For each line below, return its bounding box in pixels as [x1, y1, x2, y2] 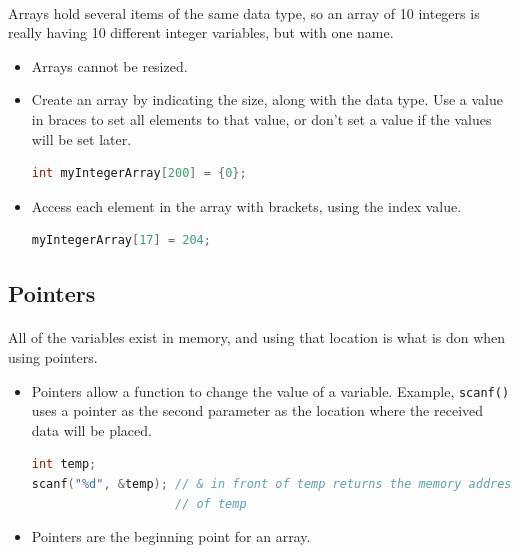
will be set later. [31, 128, 132, 149]
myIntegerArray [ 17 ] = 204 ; [31, 233, 211, 248]
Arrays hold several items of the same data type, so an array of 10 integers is [8, 2, 480, 23]
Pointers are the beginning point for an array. [31, 526, 311, 547]
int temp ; [31, 457, 97, 472]
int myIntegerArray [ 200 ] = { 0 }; [31, 166, 247, 181]
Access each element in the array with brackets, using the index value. [31, 195, 462, 216]
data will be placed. [31, 419, 152, 440]
